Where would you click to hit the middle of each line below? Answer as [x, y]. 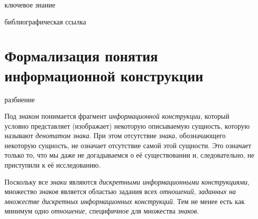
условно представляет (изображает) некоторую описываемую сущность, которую [127, 125]
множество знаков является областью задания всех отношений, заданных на [120, 191]
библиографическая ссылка [45, 21]
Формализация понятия [81, 56]
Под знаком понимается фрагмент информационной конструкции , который [117, 116]
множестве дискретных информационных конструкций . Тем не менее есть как [125, 201]
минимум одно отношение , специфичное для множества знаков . [102, 211]
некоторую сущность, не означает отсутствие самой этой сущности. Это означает [128, 145]
